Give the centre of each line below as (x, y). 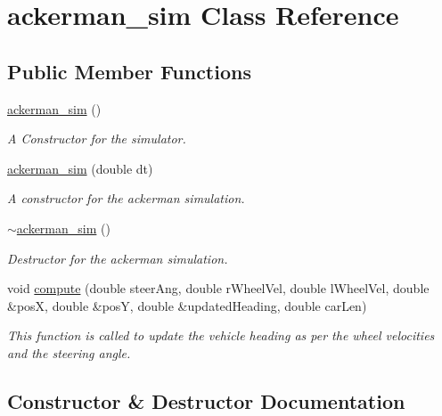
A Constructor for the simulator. (97, 139)
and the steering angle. (69, 352)
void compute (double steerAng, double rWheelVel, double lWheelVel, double (218, 288)
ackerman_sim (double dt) (80, 168)
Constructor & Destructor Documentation (206, 400)
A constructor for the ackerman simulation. (126, 198)
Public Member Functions (129, 71)
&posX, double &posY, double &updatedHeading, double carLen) (187, 305)
